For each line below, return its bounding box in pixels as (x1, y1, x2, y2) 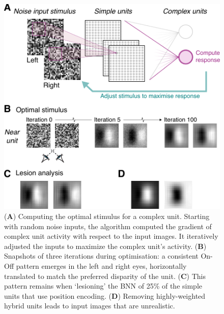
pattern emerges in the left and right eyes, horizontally (16, 261, 187, 271)
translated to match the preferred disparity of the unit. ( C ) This (4, 270, 206, 281)
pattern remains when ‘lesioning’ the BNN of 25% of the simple (4, 280, 202, 291)
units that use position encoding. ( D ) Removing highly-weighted (4, 290, 206, 301)
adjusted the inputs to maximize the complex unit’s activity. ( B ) (4, 240, 207, 251)
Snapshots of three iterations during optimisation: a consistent (4, 250, 199, 261)
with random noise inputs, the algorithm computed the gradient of (4, 221, 212, 231)
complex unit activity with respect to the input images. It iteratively (4, 231, 218, 241)
